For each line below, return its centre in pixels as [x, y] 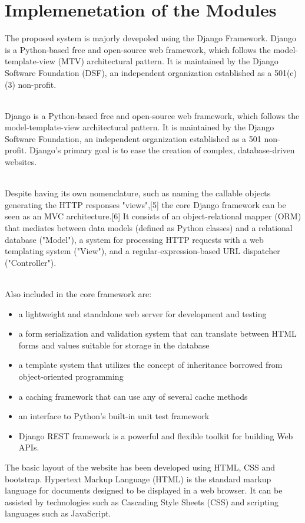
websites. [21, 162]
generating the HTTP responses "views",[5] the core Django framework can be [145, 204]
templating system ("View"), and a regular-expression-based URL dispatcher [142, 251]
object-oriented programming [71, 376]
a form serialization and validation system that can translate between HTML [158, 333]
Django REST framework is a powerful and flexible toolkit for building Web [156, 435]
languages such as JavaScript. [58, 513]
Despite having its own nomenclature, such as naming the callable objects [138, 193]
